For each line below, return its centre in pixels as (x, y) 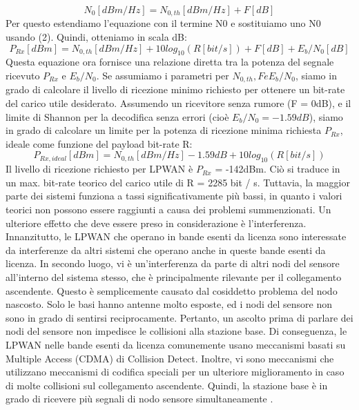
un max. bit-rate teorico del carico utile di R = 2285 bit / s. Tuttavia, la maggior (178, 182)
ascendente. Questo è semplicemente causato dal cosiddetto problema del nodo (172, 290)
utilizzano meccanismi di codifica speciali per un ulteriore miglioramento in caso (175, 372)
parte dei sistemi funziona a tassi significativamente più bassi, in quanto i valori (174, 196)
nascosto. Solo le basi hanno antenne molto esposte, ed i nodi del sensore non (169, 304)
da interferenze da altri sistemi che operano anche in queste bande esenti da (166, 250)
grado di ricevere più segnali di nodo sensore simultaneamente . (139, 399)
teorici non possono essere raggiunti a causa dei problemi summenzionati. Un (168, 209)
